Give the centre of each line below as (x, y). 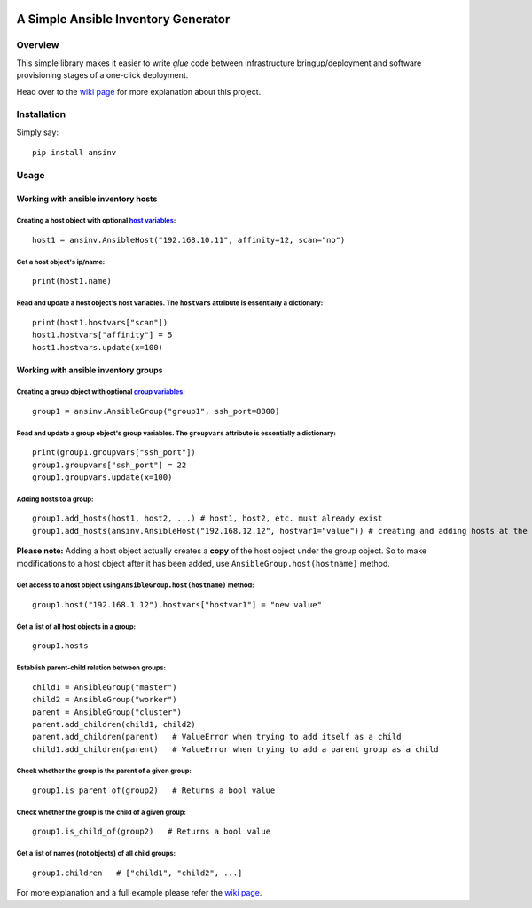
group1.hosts (60, 646)
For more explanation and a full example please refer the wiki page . (139, 893)
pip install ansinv (74, 153)
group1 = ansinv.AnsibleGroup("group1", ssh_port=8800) (156, 411)
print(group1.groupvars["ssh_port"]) (114, 453)
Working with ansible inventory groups (90, 370)
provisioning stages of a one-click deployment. (102, 75)
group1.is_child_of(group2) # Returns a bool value (151, 832)
